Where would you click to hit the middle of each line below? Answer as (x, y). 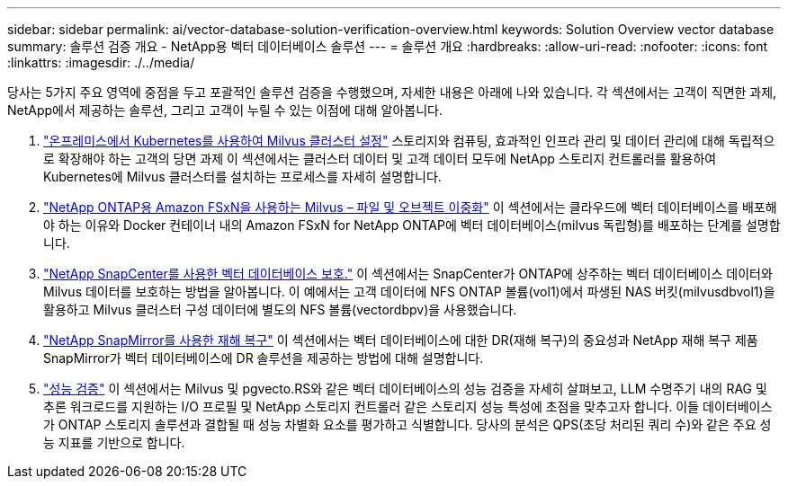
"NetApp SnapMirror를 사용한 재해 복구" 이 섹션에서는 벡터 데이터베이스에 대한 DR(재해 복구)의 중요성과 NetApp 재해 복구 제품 (401, 340)
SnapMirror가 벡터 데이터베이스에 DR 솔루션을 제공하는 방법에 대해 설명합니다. (264, 358)
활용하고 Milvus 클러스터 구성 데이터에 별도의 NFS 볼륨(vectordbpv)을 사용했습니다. (280, 309)
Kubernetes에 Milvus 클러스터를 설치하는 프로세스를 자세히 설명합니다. (242, 177)
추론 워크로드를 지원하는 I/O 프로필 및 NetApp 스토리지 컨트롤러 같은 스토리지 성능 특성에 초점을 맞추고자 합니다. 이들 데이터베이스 (408, 406)
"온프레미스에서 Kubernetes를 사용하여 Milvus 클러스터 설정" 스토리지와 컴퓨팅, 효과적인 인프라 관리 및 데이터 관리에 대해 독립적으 (409, 141)
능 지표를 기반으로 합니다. (114, 442)
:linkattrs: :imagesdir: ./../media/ (101, 62)
